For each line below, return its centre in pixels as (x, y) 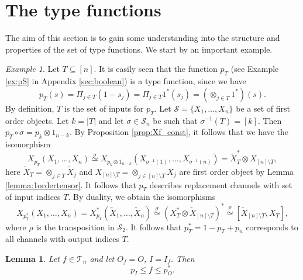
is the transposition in (75, 227)
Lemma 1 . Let (32, 258)
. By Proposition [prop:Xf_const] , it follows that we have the (179, 132)
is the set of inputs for (104, 108)
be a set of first (263, 108)
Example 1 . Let (32, 69)
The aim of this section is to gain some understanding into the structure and (143, 38)
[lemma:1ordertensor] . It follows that (71, 184)
